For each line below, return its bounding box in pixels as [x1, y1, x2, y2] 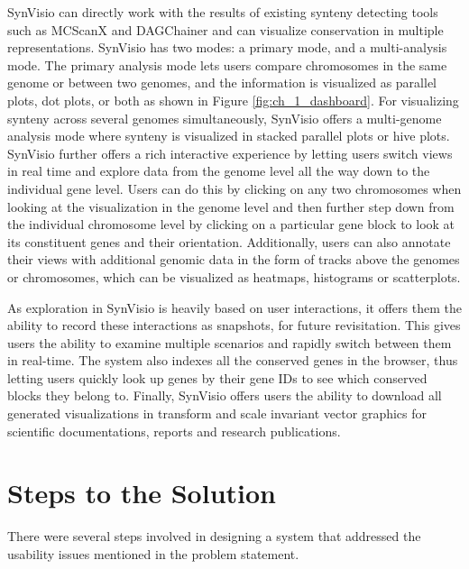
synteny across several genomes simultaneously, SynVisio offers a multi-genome [7, 108, 442, 127]
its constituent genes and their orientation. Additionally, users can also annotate [7, 232, 451, 251]
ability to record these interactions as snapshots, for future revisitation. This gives [7, 316, 461, 335]
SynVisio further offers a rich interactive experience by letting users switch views [7, 143, 453, 162]
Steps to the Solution [7, 474, 276, 511]
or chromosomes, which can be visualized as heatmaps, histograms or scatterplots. [7, 267, 461, 286]
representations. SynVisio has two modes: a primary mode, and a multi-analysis [7, 38, 447, 57]
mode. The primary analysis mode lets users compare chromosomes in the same [7, 55, 447, 74]
